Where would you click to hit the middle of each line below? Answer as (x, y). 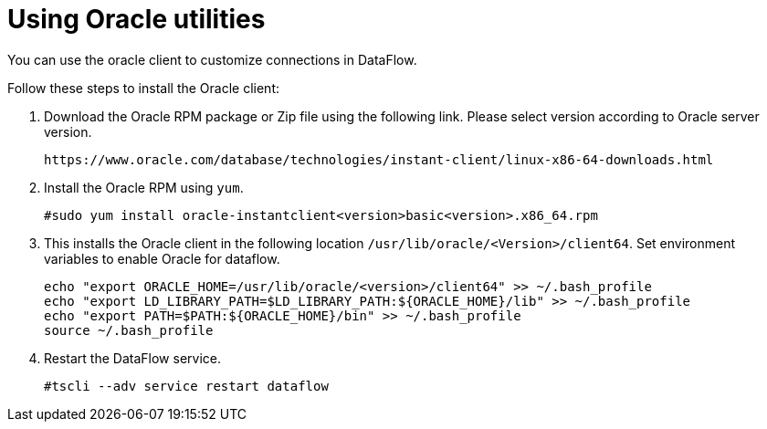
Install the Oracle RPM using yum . (144, 187)
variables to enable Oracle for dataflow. (162, 258)
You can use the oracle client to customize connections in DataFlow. (212, 59)
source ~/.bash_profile (129, 330)
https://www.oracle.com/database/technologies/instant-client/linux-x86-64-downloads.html (379, 159)
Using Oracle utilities (137, 19)
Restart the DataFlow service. (132, 358)
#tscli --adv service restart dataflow (186, 386)
